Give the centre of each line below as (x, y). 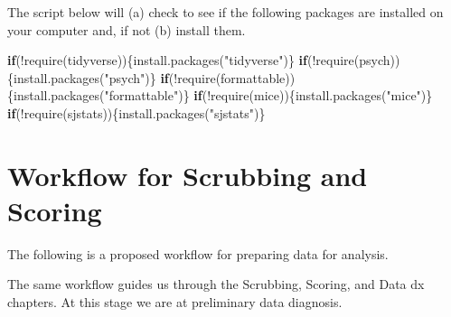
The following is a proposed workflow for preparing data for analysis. (198, 253)
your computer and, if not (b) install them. (127, 29)
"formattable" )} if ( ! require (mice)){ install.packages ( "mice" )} (268, 95)
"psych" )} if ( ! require (160, 77)
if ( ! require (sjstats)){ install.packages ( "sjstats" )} (136, 112)
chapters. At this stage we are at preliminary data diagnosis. (175, 302)
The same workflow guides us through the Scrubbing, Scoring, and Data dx (216, 284)
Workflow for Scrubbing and (188, 175)
